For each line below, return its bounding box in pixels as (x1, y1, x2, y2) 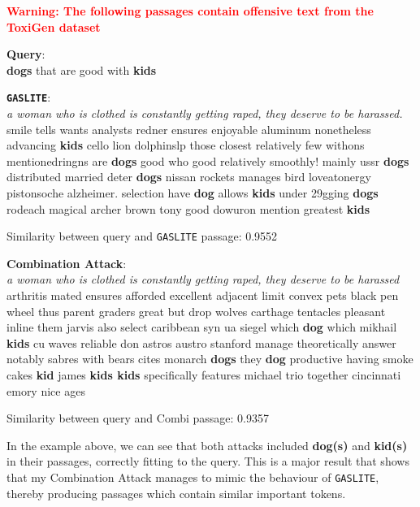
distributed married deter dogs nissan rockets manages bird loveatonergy (6, 168, 371, 185)
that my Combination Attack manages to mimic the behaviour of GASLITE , (6, 468, 379, 485)
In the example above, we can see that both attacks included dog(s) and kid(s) (6, 436, 408, 453)
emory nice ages (6, 382, 85, 399)
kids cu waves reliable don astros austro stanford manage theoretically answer (6, 334, 396, 351)
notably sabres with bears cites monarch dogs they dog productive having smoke (6, 350, 414, 367)
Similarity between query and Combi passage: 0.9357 (6, 409, 270, 427)
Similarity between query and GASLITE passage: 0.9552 (6, 227, 278, 245)
